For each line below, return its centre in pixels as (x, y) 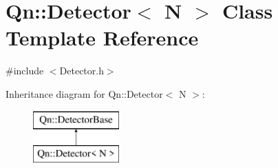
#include (25, 71)
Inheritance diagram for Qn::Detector (84, 93)
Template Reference (102, 38)
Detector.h (82, 71)
